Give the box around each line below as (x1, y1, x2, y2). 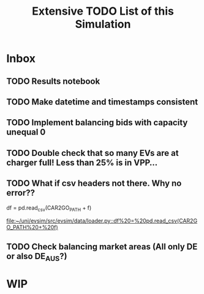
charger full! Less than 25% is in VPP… (6, 157, 158, 167)
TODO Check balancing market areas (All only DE (6, 241, 198, 252)
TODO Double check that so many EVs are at (6, 148, 179, 158)
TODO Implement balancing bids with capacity (6, 117, 188, 128)
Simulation (75, 17, 131, 31)
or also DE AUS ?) (6, 251, 67, 263)
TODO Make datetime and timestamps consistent (6, 97, 198, 107)
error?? (6, 188, 36, 198)
